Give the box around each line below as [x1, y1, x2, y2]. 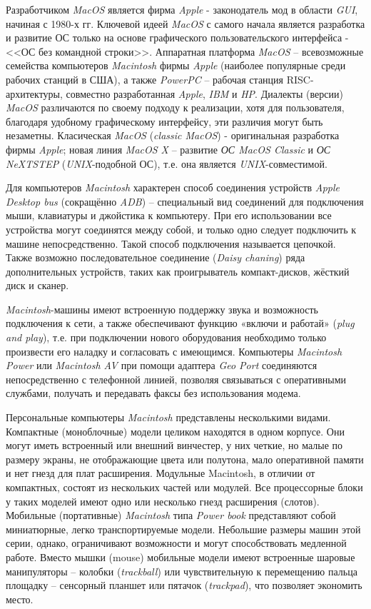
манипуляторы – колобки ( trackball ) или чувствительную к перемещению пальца [6, 563, 357, 578]
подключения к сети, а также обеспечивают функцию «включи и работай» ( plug [6, 316, 355, 331]
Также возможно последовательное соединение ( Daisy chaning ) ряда [6, 250, 305, 265]
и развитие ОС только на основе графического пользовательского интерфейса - [6, 30, 349, 45]
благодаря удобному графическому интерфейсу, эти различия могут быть [6, 114, 323, 129]
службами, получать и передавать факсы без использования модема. [6, 386, 301, 401]
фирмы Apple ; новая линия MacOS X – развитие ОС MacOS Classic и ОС [6, 141, 331, 156]
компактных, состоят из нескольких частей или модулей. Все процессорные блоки [6, 480, 363, 494]
